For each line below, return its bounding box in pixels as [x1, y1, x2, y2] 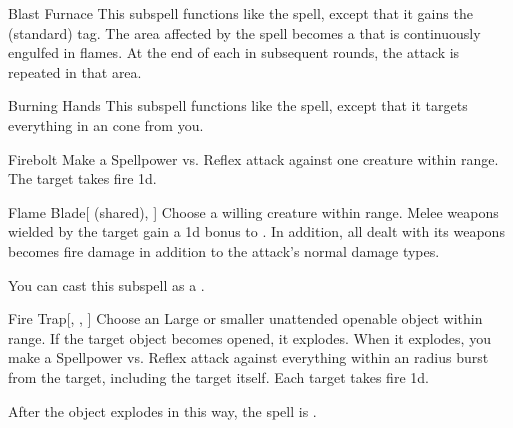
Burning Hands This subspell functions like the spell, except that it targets [8, 95, 468, 116]
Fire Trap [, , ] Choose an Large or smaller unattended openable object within [8, 308, 483, 329]
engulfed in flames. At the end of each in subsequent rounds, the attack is [8, 42, 460, 63]
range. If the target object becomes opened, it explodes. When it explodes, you [8, 327, 491, 348]
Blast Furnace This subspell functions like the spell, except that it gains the [8, 3, 473, 23]
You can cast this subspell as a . [8, 274, 205, 295]
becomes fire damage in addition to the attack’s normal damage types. [8, 240, 440, 261]
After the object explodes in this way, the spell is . [8, 400, 317, 421]
